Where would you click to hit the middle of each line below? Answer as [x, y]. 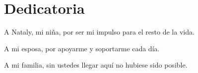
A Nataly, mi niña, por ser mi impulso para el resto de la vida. [99, 32]
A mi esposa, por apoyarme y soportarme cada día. [82, 48]
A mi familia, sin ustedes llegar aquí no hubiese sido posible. [96, 65]
